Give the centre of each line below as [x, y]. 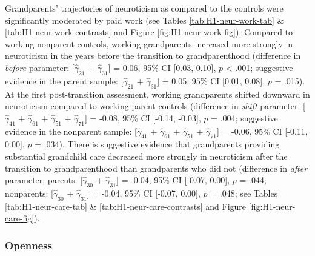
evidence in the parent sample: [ [64, 80]
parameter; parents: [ [44, 180]
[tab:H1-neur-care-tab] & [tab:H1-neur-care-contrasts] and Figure [126, 206]
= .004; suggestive [244, 117]
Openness [29, 245]
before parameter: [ [40, 67]
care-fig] [20, 218]
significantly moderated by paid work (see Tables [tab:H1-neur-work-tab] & [144, 20]
